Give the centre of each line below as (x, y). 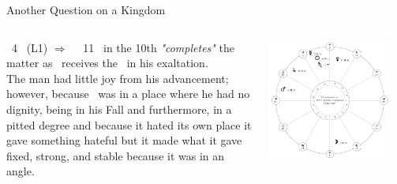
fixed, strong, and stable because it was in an (116, 155)
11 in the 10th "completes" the (159, 47)
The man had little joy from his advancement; (118, 78)
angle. (21, 171)
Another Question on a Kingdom (86, 9)
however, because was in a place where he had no (128, 94)
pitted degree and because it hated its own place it (129, 124)
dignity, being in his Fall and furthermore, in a (119, 109)
